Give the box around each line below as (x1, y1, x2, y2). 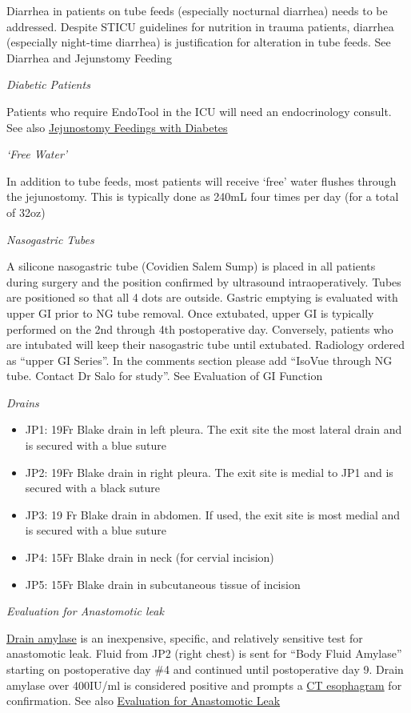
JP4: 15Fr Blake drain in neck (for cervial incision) (25, 549, 274, 566)
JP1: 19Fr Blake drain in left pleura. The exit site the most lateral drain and (25, 421, 402, 438)
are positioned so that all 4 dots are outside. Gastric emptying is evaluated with (6, 289, 398, 306)
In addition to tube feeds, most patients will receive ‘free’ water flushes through (6, 172, 397, 189)
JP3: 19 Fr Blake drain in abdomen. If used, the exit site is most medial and (25, 506, 401, 523)
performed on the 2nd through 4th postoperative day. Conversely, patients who (6, 320, 393, 337)
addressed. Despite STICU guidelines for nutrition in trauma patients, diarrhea (6, 18, 394, 34)
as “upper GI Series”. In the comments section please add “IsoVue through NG (6, 351, 393, 368)
